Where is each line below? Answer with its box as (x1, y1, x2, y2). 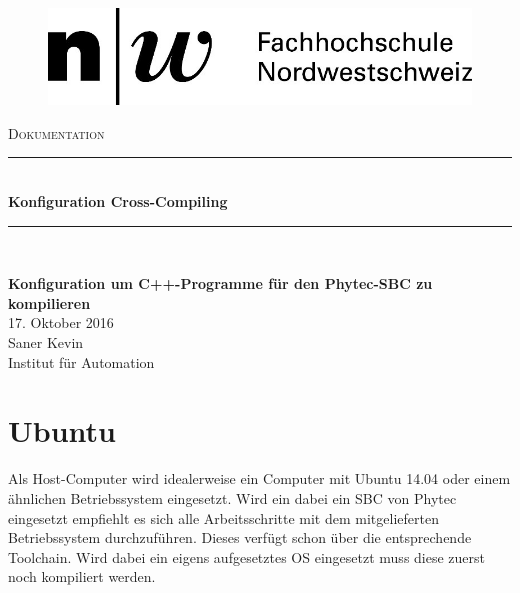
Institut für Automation (8, 351, 155, 372)
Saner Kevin (8, 332, 84, 353)
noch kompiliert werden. (8, 566, 156, 587)
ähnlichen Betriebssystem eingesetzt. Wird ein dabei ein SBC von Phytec (8, 487, 457, 508)
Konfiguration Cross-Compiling (8, 191, 228, 212)
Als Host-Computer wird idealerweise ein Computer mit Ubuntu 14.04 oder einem (8, 468, 511, 489)
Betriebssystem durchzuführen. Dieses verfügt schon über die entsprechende (8, 527, 472, 548)
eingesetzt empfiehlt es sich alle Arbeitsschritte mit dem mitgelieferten (8, 507, 439, 528)
